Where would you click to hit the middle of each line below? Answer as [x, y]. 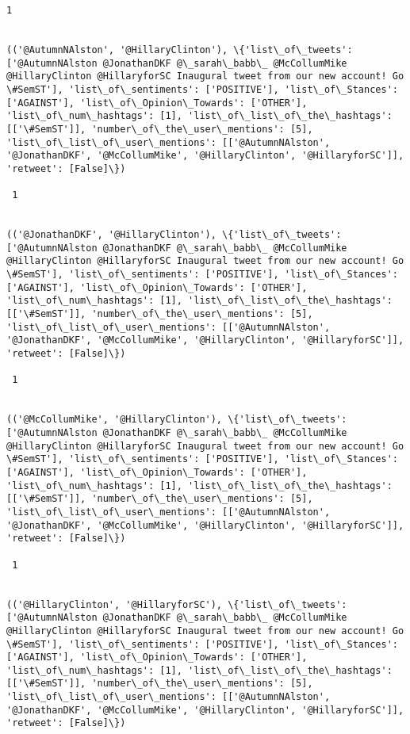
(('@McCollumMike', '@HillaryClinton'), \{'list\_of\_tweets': [177, 420]
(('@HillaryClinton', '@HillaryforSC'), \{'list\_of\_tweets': [177, 604]
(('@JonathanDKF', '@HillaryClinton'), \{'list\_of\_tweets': [174, 235]
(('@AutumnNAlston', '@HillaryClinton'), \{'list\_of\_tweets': [180, 50]
